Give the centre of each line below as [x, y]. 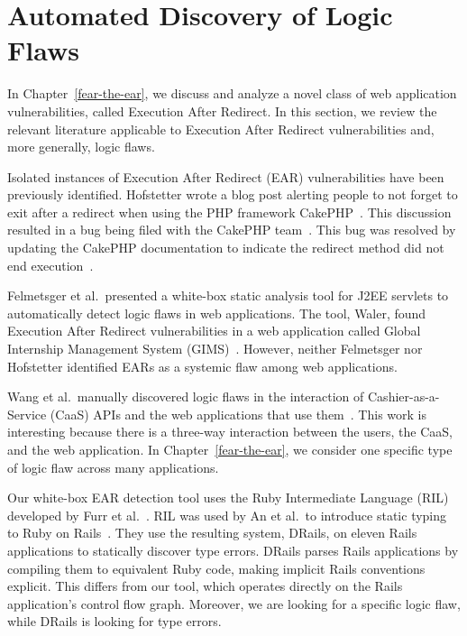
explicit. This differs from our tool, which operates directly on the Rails [205, 586]
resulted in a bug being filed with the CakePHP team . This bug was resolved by [232, 230]
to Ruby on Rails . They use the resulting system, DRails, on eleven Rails [212, 533]
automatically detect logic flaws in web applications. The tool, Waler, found [217, 313]
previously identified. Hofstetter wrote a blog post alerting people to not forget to [233, 194]
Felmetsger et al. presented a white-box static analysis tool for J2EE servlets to [228, 295]
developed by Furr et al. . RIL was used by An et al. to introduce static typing [227, 515]
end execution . [50, 265]
